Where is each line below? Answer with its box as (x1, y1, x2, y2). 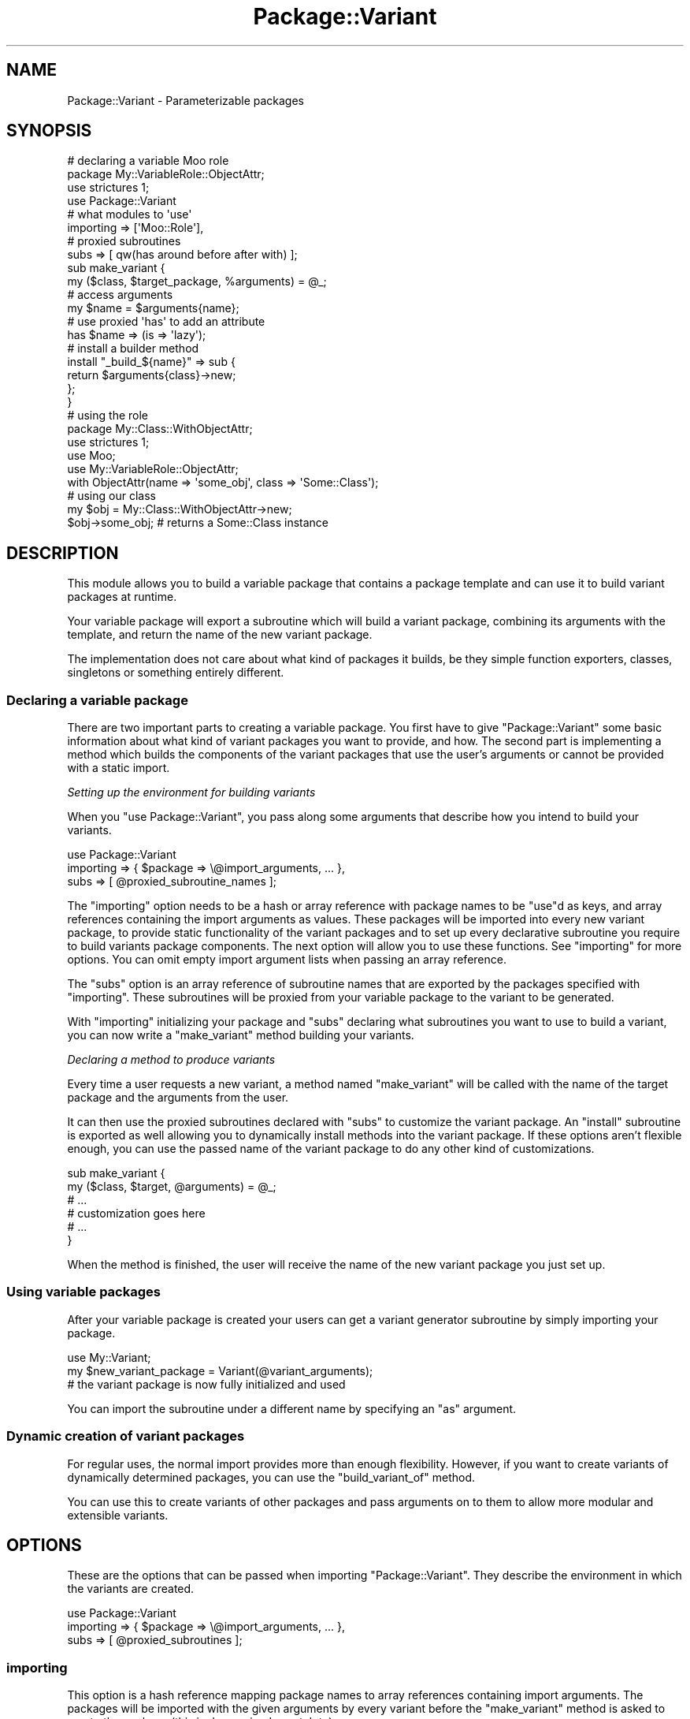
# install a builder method (67, 341, 199, 356)
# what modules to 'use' (67, 207, 192, 222)
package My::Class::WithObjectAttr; (67, 422, 253, 436)
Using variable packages (6, 1284, 161, 1300)
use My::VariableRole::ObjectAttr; (67, 462, 239, 476)
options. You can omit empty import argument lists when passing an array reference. (67, 953, 506, 967)
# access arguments (67, 288, 173, 302)
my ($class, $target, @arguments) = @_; (67, 1180, 276, 1194)
